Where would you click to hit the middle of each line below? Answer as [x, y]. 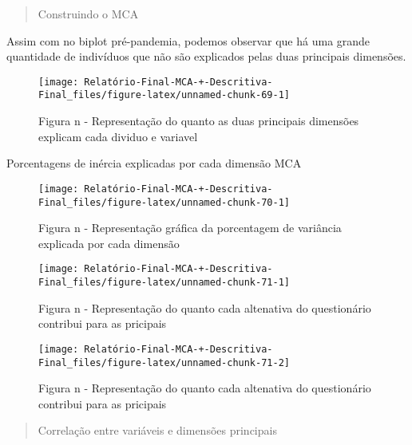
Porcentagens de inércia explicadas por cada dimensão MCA [154, 163]
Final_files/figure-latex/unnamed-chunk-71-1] [164, 283]
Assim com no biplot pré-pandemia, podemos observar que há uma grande [188, 40]
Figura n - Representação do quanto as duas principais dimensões [199, 121]
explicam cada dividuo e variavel [118, 136]
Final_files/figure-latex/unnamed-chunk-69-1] [164, 95]
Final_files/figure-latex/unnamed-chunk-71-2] [164, 362]
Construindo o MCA [88, 14]
